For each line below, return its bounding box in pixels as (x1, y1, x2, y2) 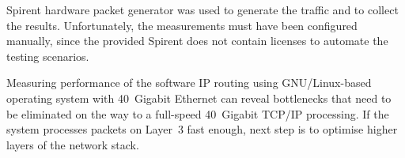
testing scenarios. (6, 47, 89, 64)
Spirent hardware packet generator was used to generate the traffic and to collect (6, 2, 399, 17)
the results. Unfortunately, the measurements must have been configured (6, 17, 358, 33)
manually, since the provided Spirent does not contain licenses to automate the (6, 32, 388, 49)
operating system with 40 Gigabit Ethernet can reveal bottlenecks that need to (6, 89, 392, 106)
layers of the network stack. (6, 136, 139, 152)
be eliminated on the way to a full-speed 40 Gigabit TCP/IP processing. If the (6, 105, 389, 122)
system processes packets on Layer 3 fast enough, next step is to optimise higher (6, 121, 398, 137)
